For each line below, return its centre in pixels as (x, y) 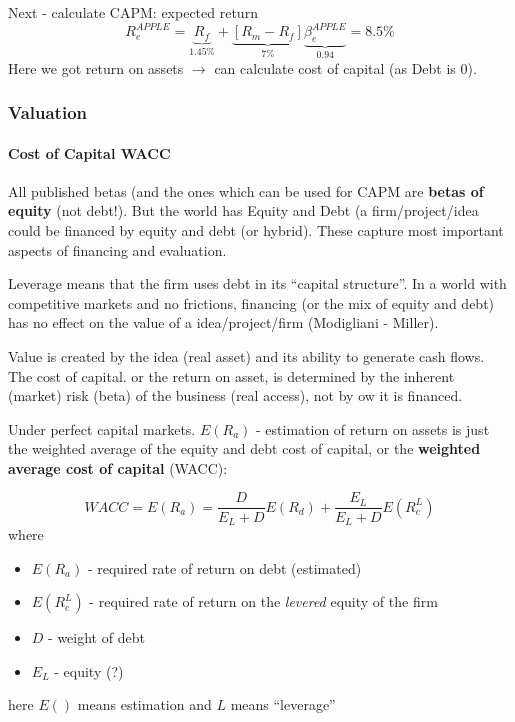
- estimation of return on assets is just (373, 428)
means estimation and (144, 704)
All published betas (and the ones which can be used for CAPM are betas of (246, 190)
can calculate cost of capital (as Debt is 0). (345, 67)
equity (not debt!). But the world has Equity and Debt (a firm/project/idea (243, 210)
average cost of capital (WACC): (118, 467)
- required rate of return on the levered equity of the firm (263, 601)
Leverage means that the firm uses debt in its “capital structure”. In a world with (257, 283)
